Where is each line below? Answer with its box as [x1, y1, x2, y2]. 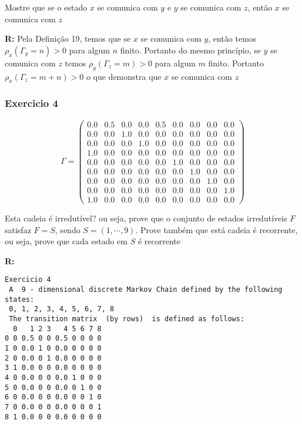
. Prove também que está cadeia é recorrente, [135, 223, 298, 235]
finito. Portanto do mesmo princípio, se [120, 43, 261, 56]
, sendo [55, 223, 80, 235]
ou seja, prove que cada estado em [5, 235, 127, 247]
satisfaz [5, 223, 31, 235]
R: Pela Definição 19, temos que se [5, 32, 131, 45]
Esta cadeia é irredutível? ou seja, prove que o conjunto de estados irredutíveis [5, 211, 287, 224]
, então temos [208, 32, 257, 45]
